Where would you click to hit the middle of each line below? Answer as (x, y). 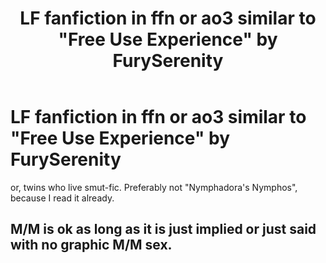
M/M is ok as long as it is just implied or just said (163, 229)
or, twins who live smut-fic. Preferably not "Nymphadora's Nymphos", (154, 187)
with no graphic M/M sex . (91, 245)
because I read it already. (62, 198)
